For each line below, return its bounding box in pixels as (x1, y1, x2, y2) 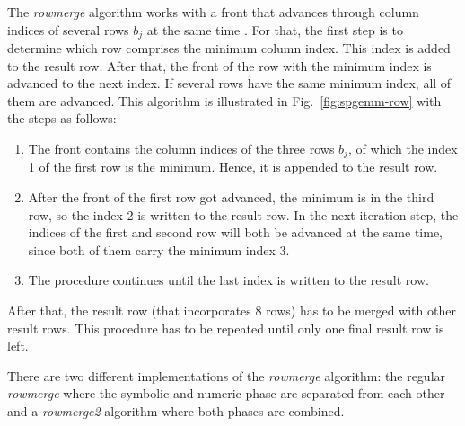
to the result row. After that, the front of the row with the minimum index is (7, 56, 432, 75)
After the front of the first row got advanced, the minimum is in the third (28, 188, 434, 207)
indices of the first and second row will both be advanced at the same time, (28, 223, 443, 242)
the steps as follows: (7, 109, 117, 128)
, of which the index (347, 139, 458, 158)
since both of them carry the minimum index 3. (28, 240, 290, 259)
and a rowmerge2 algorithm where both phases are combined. (7, 402, 345, 420)
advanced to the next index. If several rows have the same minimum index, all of (7, 74, 452, 93)
